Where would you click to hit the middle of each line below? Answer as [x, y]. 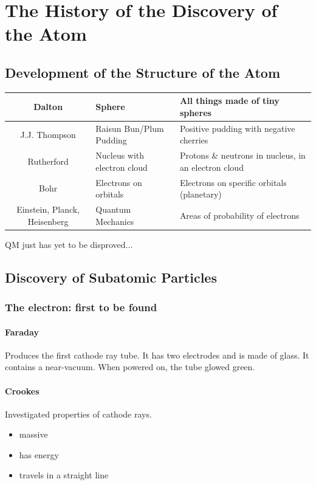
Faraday [22, 332]
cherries [194, 140]
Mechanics [115, 221]
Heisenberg [48, 221]
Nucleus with [120, 155]
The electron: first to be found [81, 307]
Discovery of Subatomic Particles [111, 277]
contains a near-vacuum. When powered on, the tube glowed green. [130, 367]
